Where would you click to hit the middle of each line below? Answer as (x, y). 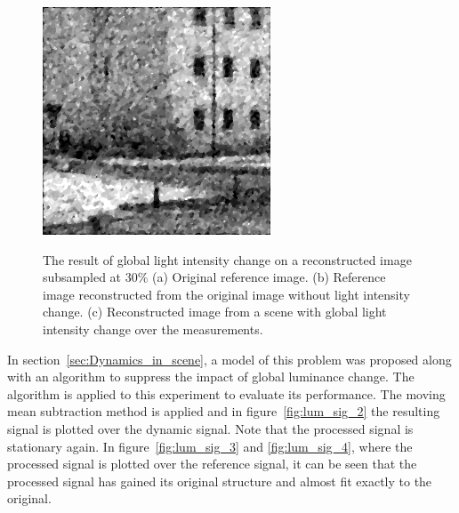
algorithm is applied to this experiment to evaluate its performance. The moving (226, 393)
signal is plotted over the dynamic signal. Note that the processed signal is (210, 428)
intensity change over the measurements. (153, 329)
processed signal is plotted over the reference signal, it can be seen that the (212, 464)
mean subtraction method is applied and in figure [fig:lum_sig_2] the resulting (224, 411)
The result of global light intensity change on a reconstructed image (227, 259)
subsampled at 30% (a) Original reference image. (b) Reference (214, 277)
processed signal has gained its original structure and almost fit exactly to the (220, 481)
